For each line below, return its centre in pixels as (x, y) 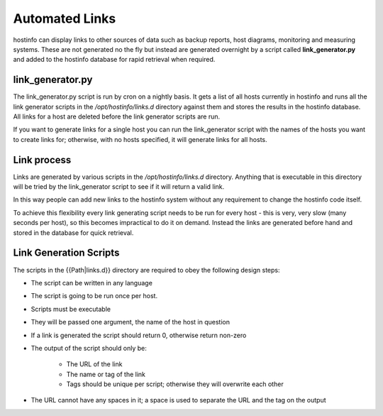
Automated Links (65, 18)
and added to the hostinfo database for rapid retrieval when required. (114, 60)
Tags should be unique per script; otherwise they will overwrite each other (175, 384)
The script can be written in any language (91, 283)
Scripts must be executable (71, 309)
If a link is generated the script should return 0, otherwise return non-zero (139, 335)
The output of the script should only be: (89, 348)
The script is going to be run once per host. (94, 296)
